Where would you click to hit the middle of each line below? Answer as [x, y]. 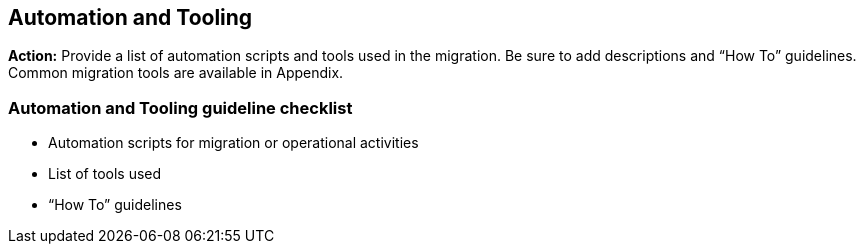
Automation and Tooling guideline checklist [180, 107]
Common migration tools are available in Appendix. [176, 73]
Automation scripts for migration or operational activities [233, 143]
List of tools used [105, 174]
